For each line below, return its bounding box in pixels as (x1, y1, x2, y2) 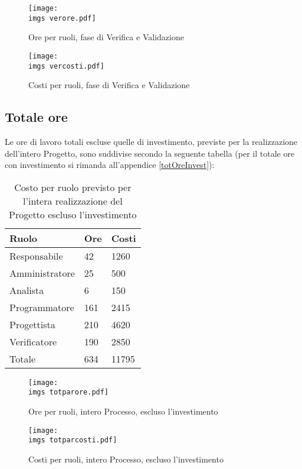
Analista (9, 283, 44, 297)
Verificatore (9, 334, 57, 348)
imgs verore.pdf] (28, 14, 96, 22)
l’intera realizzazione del (23, 193, 123, 208)
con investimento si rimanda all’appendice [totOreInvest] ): (5, 159, 215, 171)
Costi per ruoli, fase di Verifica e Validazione (28, 79, 190, 91)
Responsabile (9, 248, 63, 263)
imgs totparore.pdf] (28, 388, 109, 397)
